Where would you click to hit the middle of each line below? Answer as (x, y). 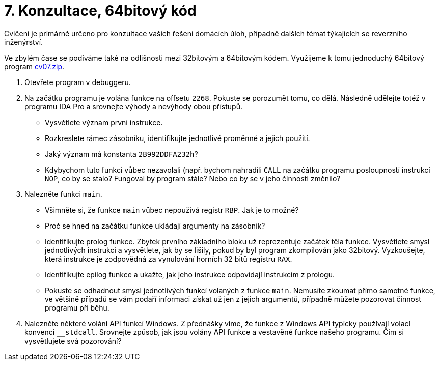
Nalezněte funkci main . (63, 194)
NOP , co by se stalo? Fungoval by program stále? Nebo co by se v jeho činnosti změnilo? (193, 178)
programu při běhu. (77, 307)
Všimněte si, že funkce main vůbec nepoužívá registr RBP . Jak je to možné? (172, 210)
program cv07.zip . (34, 66)
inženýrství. (24, 42)
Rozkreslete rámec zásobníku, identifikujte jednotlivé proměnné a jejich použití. (177, 138)
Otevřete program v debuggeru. (78, 82)
